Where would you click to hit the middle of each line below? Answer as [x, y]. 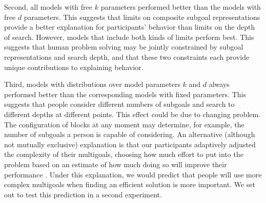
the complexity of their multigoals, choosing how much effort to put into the [124, 154]
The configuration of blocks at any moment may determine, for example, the [124, 124]
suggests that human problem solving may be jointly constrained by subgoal [124, 47]
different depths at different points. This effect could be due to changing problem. [132, 114]
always [219, 84]
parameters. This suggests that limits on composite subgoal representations [142, 17]
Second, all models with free [48, 7]
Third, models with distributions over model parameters [92, 84]
